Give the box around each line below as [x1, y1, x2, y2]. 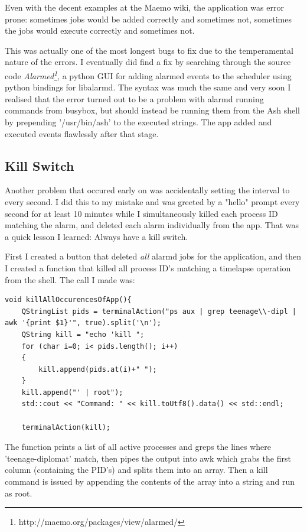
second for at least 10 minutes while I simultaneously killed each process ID [5, 207, 278, 219]
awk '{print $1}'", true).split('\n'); [5, 319, 161, 327]
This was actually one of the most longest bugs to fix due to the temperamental [5, 44, 293, 56]
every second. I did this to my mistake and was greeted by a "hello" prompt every [5, 195, 300, 207]
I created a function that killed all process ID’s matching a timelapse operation [5, 261, 291, 274]
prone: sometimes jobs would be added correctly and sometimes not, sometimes [5, 12, 292, 25]
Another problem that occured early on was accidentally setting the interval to [5, 184, 290, 196]
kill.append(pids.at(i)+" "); [38, 365, 157, 374]
